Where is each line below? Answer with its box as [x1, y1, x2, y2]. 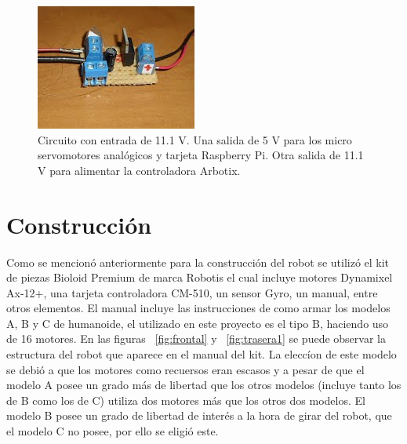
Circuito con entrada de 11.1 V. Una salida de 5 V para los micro [38, 131, 352, 147]
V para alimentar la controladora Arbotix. [38, 162, 241, 178]
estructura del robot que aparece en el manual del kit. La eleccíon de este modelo [6, 346, 397, 362]
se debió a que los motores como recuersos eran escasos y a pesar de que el [6, 361, 365, 377]
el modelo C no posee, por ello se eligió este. [6, 423, 219, 439]
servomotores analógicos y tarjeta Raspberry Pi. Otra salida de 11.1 [38, 147, 364, 163]
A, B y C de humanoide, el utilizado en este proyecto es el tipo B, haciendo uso [6, 315, 389, 331]
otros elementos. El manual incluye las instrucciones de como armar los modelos [6, 300, 391, 316]
